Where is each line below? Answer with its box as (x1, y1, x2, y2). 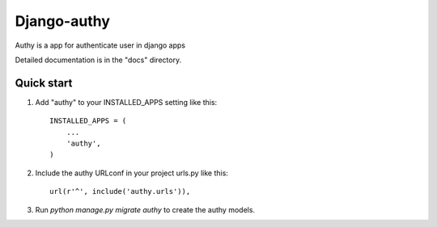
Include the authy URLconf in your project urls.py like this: (35, 168, 228, 178)
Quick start (15, 76, 73, 90)
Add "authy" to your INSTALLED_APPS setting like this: (35, 97, 218, 107)
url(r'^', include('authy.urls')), (49, 187, 191, 196)
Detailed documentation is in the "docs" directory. (15, 55, 182, 65)
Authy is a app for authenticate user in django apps (15, 40, 186, 50)
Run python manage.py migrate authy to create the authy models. (35, 204, 255, 214)
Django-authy (15, 12, 111, 30)
